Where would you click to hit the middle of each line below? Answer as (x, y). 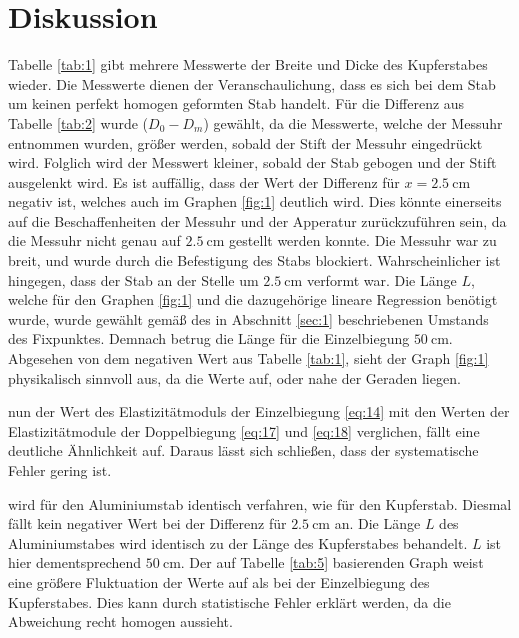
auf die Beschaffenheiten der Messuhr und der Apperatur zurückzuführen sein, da (257, 220)
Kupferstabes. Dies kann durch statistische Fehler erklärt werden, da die (229, 601)
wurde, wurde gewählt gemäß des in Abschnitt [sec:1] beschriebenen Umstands (248, 318)
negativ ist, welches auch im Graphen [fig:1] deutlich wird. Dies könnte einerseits (255, 201)
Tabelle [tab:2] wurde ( (78, 122)
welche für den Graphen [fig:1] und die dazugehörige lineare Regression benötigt (253, 299)
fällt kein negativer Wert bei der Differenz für (147, 523)
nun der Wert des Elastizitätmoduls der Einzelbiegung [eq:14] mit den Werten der (259, 411)
